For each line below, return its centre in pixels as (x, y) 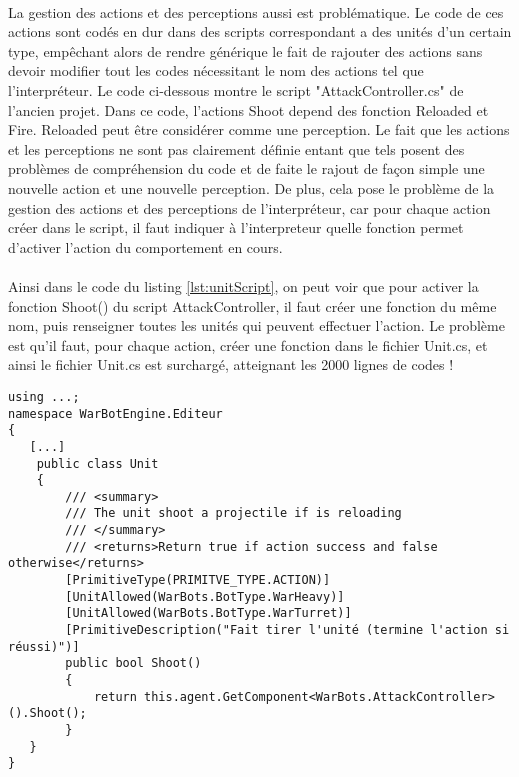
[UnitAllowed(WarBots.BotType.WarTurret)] (208, 613)
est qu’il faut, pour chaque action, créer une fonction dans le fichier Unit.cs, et (248, 344)
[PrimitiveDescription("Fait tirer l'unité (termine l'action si (287, 630)
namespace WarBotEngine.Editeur (115, 413)
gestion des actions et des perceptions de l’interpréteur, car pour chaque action (249, 207)
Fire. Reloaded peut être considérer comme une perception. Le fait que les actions (259, 129)
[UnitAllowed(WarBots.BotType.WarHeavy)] (205, 596)
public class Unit (97, 463)
